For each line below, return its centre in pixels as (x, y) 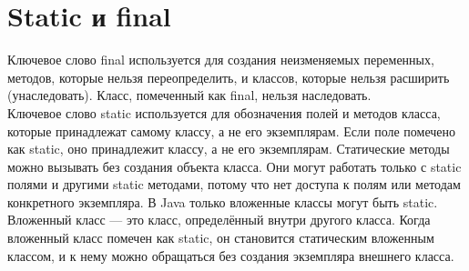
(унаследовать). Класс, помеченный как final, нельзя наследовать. (189, 95)
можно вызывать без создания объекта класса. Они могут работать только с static (234, 166)
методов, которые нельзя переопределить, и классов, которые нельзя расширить (229, 77)
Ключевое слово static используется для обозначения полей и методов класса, (224, 112)
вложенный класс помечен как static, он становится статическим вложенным (221, 238)
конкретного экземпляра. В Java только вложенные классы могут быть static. (223, 201)
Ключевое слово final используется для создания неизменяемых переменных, (221, 60)
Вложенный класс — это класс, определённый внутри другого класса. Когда (219, 220)
